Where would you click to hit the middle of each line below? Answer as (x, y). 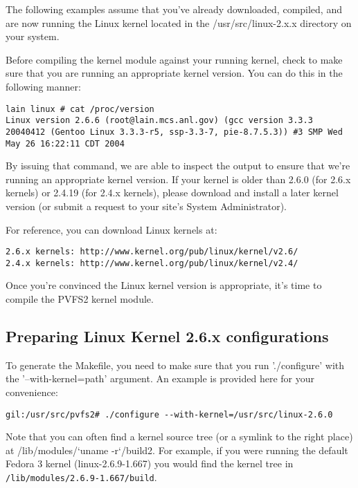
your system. (33, 36)
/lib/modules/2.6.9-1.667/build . (81, 477)
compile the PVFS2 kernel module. (80, 299)
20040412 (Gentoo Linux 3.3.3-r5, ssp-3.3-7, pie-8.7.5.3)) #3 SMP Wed (174, 132)
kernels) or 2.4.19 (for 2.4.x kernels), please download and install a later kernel (172, 193)
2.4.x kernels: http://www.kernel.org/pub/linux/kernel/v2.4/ (152, 263)
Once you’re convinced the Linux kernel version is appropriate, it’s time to (164, 285)
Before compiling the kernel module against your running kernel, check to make (174, 59)
